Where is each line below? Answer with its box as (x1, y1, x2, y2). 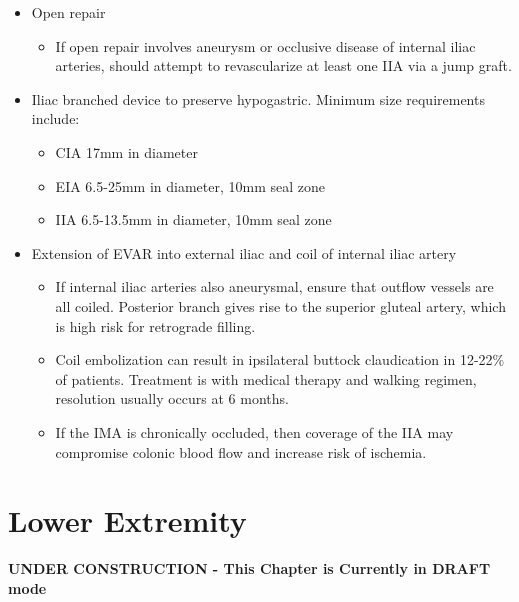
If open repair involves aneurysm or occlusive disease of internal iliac (55, 35, 476, 56)
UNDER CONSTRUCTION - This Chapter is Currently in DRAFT (8, 558, 491, 579)
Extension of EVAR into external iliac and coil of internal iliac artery (31, 242, 457, 263)
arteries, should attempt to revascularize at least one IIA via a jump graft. (55, 55, 512, 76)
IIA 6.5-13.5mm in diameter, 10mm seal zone (55, 209, 332, 230)
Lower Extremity (8, 500, 247, 541)
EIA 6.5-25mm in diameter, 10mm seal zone (55, 175, 325, 196)
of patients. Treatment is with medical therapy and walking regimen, (55, 368, 477, 389)
